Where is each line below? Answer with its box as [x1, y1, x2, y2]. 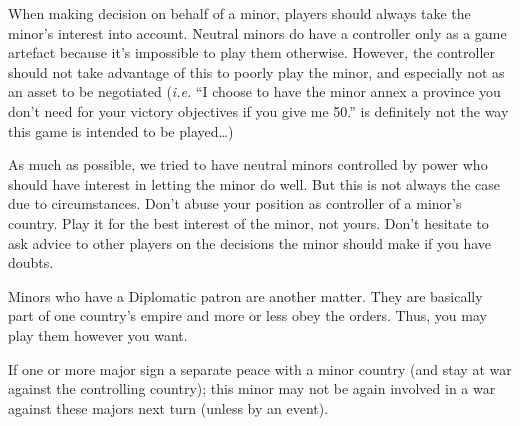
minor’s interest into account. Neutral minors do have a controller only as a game [8, 22, 507, 43]
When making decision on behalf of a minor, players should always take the [8, 3, 471, 23]
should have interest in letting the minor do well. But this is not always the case [8, 173, 500, 194]
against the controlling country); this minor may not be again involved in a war [8, 378, 496, 399]
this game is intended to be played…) [8, 120, 234, 141]
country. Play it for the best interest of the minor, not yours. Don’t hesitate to [8, 212, 489, 233]
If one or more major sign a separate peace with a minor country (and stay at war [8, 358, 512, 379]
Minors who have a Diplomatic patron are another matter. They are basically [8, 285, 483, 306]
